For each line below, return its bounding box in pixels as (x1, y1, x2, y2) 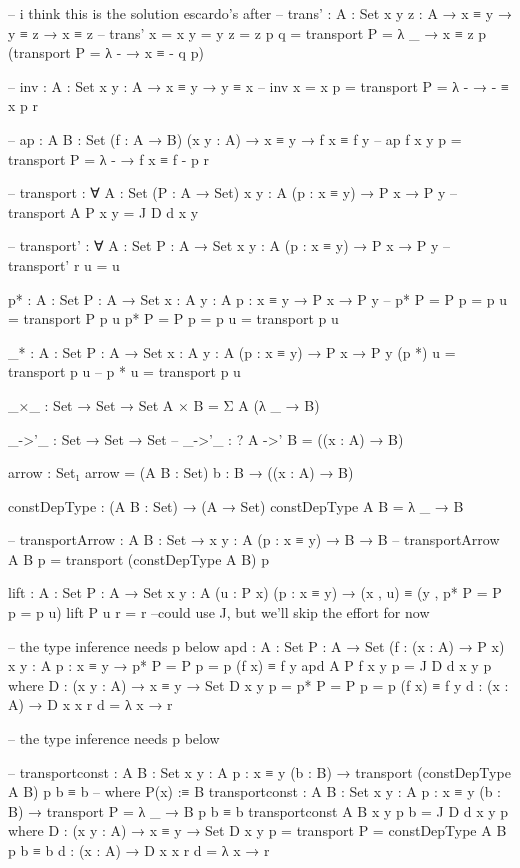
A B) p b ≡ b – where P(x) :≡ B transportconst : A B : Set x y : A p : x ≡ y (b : (8, 781, 501, 802)
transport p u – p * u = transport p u (8, 361, 241, 382)
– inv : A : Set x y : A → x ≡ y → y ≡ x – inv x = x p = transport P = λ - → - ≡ (8, 75, 509, 96)
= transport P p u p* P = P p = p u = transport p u (8, 308, 339, 329)
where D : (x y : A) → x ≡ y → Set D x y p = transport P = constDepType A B (8, 820, 507, 841)
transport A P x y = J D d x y (8, 201, 199, 222)
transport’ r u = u (8, 254, 120, 275)
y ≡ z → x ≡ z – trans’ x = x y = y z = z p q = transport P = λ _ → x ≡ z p (8, 22, 487, 43)
